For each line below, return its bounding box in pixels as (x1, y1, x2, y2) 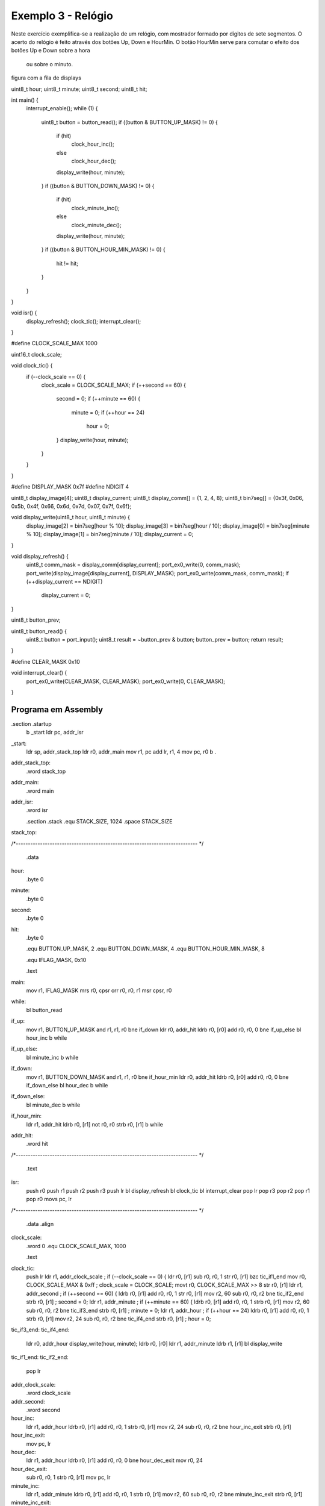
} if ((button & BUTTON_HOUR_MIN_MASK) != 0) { (41, 246, 166, 253)
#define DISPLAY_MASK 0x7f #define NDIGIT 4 (11, 483, 129, 490)
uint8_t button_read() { (11, 627, 67, 635)
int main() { (11, 96, 39, 104)
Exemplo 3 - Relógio (11, 9, 114, 22)
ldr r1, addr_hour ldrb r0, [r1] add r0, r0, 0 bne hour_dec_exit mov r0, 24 (26, 1457, 203, 1464)
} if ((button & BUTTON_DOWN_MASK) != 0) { (41, 183, 155, 190)
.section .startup (11, 720, 52, 727)
